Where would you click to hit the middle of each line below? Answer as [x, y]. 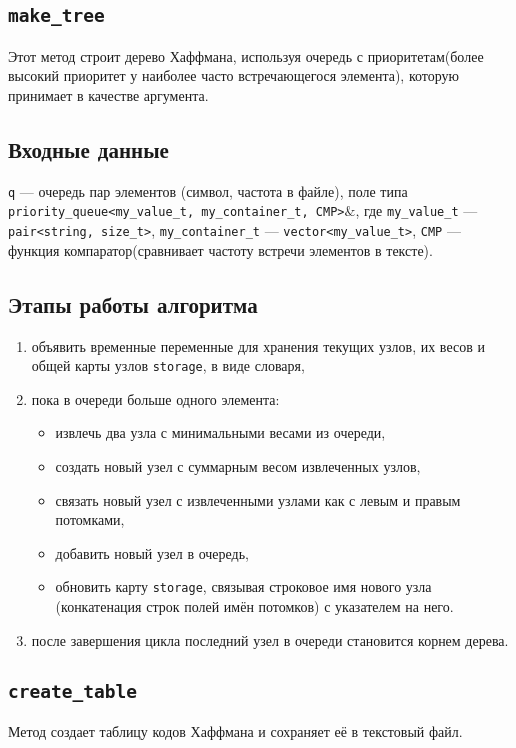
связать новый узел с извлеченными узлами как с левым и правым [258, 499]
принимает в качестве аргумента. [108, 94]
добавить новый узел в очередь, [152, 552]
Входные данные [88, 148]
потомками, [90, 519]
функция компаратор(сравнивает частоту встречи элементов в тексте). [220, 249]
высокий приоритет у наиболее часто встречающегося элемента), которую [234, 75]
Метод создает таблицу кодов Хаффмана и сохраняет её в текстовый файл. [235, 730]
